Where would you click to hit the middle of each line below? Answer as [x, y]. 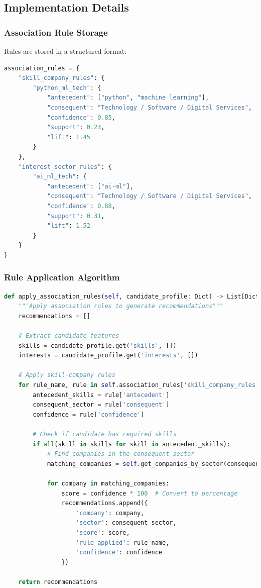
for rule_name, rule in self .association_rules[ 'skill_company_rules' [139, 385]
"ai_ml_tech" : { [60, 177]
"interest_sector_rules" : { [65, 167]
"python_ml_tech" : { [67, 88]
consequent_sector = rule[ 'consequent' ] [101, 405]
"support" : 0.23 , [76, 127]
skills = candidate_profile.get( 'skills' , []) [97, 346]
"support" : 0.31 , [76, 216]
